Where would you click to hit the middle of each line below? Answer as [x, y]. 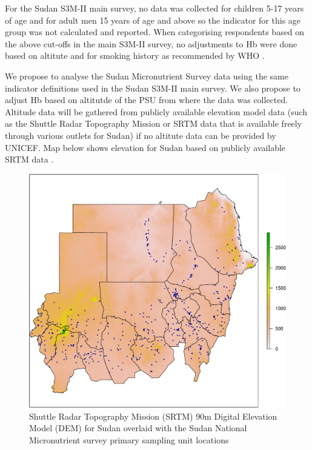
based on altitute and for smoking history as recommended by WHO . [135, 55]
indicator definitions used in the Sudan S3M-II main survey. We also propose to [153, 88]
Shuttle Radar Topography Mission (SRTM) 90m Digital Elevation [153, 416]
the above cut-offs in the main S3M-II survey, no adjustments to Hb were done [151, 43]
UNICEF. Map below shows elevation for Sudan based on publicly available [145, 147]
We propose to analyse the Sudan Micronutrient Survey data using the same [147, 76]
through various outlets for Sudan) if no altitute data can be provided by [141, 135]
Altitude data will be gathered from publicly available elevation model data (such [156, 111]
